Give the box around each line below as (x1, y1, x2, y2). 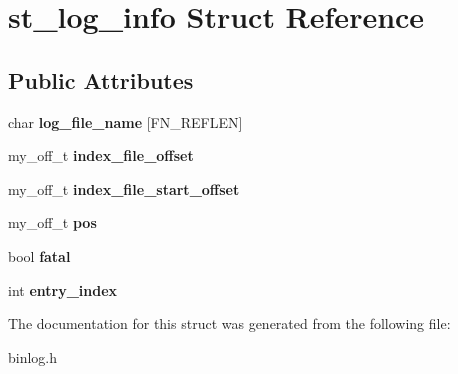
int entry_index (8, 279, 118, 300)
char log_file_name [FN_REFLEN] (8, 111, 243, 132)
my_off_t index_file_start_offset (8, 178, 240, 199)
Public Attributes (8, 64, 194, 95)
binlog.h (8, 346, 58, 367)
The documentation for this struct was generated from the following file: (8, 313, 451, 334)
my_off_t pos (8, 212, 97, 233)
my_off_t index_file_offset (8, 145, 194, 166)
